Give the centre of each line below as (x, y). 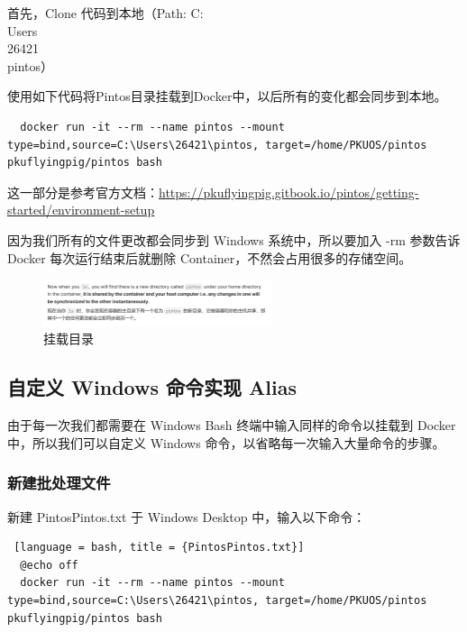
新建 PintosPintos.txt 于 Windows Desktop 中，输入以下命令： (187, 516)
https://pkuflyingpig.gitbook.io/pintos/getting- (289, 192)
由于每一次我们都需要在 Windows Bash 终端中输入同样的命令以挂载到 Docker (232, 425)
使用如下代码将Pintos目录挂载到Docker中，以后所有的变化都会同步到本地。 (227, 96)
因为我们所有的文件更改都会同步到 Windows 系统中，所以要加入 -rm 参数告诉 (234, 239)
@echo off (49, 565)
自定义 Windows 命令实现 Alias (152, 387)
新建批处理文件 (59, 483)
